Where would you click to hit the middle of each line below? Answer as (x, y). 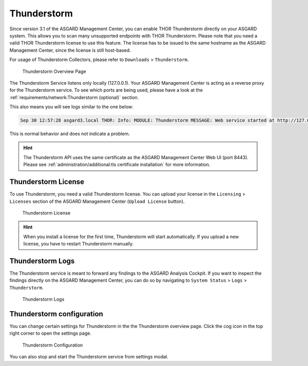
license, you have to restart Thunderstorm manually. (78, 244)
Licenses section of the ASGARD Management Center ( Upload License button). (97, 201)
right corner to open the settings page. (51, 333)
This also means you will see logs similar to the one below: (71, 107)
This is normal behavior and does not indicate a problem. (70, 134)
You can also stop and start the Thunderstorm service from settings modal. (89, 357)
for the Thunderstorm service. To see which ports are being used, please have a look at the (106, 90)
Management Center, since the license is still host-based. (70, 50)
